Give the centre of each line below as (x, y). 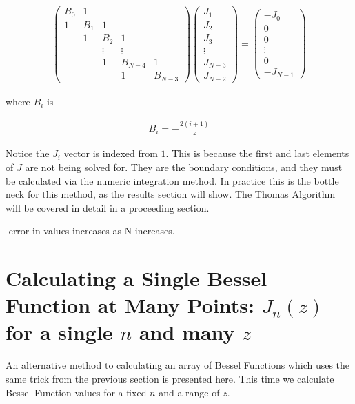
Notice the (28, 153)
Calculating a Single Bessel (136, 278)
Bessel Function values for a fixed (76, 392)
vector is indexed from (111, 153)
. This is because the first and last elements (257, 153)
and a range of (189, 392)
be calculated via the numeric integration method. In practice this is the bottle (172, 180)
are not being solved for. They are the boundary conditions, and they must (184, 166)
